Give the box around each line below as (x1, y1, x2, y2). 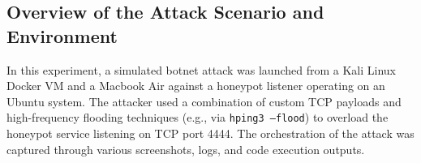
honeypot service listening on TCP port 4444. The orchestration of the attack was (6, 125, 415, 142)
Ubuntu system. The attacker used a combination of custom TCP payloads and (6, 92, 402, 109)
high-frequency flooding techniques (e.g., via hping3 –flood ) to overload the (6, 109, 389, 126)
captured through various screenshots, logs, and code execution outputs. (6, 140, 365, 157)
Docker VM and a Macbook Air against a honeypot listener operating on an (6, 77, 385, 94)
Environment (6, 23, 118, 48)
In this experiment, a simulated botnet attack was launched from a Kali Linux (6, 61, 397, 78)
